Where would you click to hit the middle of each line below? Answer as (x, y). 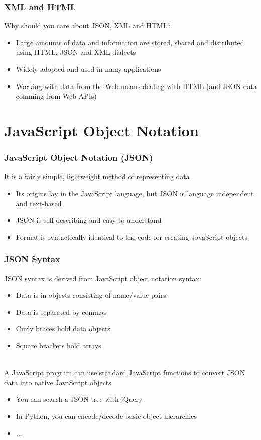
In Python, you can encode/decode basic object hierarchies (106, 416)
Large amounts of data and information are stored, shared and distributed (130, 42)
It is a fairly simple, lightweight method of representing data (97, 176)
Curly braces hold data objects (63, 329)
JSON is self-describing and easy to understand (89, 220)
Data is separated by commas (61, 312)
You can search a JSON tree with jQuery (79, 399)
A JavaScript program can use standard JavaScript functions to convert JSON (125, 372)
